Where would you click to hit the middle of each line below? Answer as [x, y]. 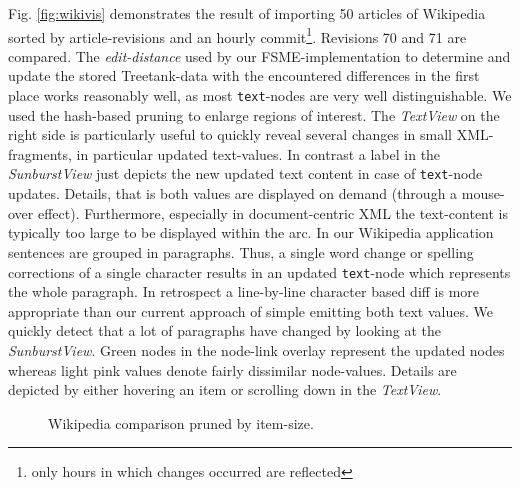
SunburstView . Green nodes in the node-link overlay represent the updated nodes [256, 349]
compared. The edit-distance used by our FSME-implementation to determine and [259, 55]
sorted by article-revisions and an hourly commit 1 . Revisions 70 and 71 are [237, 35]
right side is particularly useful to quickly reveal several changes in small [230, 134]
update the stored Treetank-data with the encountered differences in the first [244, 75]
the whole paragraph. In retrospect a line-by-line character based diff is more [244, 291]
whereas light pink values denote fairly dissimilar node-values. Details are [232, 369]
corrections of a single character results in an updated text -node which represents [259, 271]
